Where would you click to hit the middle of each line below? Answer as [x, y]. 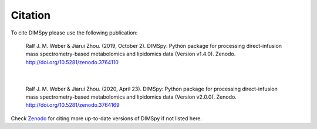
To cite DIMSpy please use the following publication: [74, 33]
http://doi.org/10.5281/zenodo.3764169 [72, 105]
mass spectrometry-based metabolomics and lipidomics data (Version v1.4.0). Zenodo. [131, 54]
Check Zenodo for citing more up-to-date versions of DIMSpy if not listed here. [107, 118]
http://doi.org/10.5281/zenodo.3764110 [72, 62]
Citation [31, 15]
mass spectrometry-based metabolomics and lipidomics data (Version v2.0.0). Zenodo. [131, 97]
